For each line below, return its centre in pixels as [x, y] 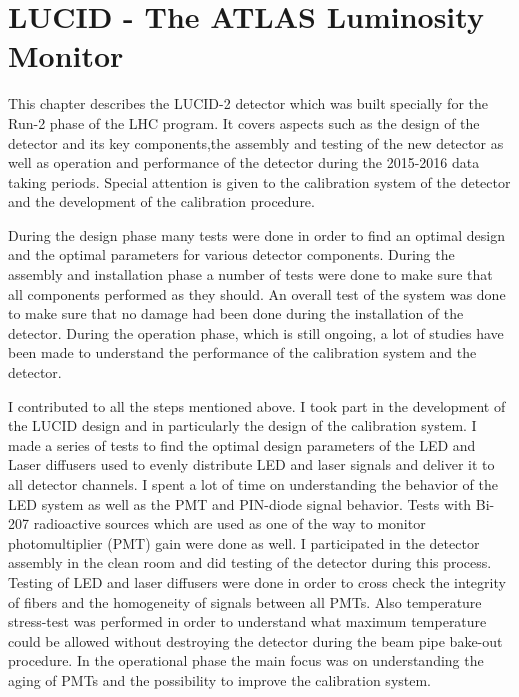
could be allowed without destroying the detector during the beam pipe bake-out [255, 640]
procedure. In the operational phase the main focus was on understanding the [246, 660]
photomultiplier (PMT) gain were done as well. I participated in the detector [244, 542]
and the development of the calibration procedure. [161, 201]
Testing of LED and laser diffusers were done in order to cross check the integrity [257, 581]
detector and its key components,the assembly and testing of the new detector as [256, 142]
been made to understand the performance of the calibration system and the [242, 352]
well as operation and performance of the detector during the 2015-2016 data [244, 162]
